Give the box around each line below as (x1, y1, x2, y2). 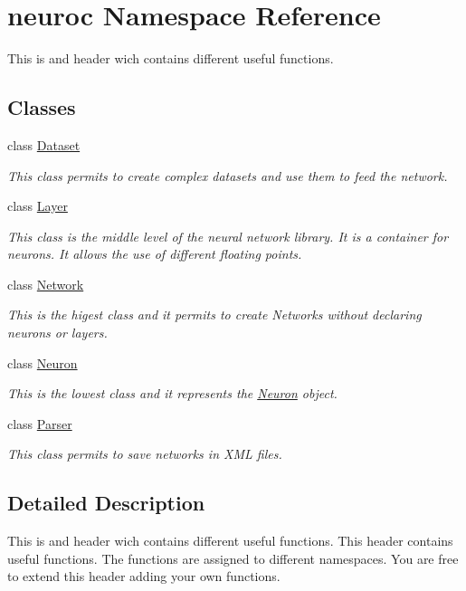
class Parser (7, 414, 72, 433)
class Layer (7, 196, 68, 215)
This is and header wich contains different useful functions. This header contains (7, 531, 453, 550)
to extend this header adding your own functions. (7, 567, 281, 586)
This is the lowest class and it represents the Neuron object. (7, 384, 338, 403)
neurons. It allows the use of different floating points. (7, 244, 302, 263)
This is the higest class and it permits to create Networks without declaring (7, 305, 422, 324)
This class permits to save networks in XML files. (7, 444, 282, 463)
